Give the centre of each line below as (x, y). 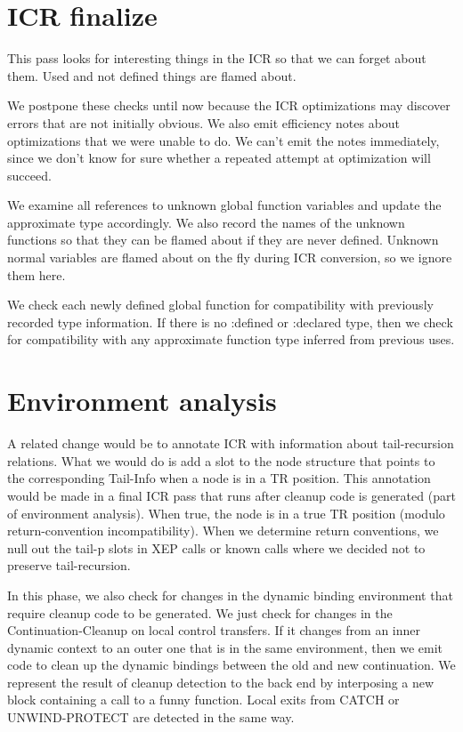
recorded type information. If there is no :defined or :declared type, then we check (230, 322)
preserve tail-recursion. (69, 565)
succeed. (29, 175)
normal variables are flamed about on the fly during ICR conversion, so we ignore (230, 257)
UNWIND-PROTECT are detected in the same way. (151, 717)
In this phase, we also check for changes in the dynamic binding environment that (230, 595)
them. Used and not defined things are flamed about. (152, 75)
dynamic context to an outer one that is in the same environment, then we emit (225, 647)
